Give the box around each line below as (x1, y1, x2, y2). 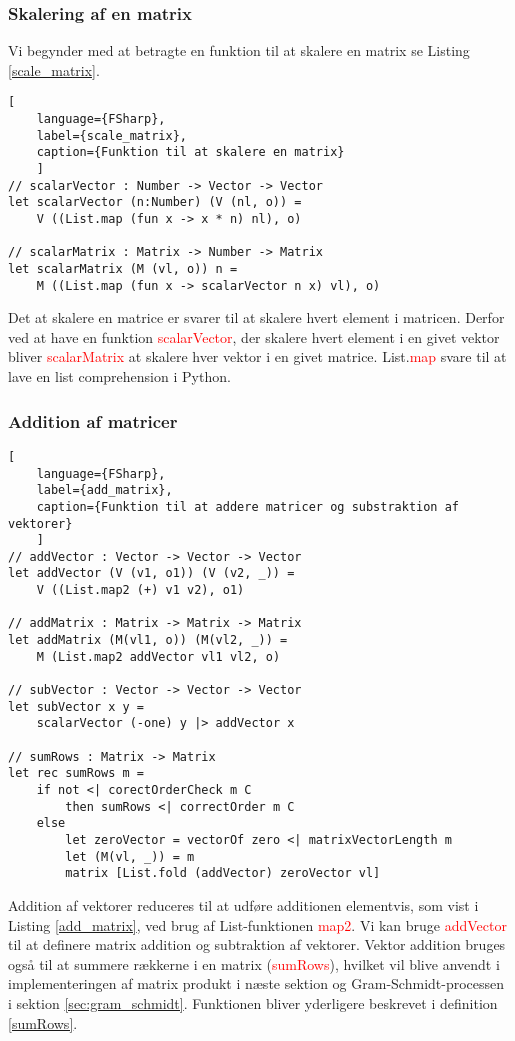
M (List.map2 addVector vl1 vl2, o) (36, 649, 281, 664)
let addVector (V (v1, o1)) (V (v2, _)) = (8, 566, 295, 581)
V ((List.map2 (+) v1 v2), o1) (36, 583, 245, 598)
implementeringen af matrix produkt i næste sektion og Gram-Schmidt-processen (8, 973, 505, 994)
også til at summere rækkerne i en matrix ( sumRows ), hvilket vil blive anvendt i (8, 953, 500, 974)
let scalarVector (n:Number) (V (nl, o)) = (8, 195, 302, 210)
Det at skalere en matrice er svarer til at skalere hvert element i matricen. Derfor (8, 307, 505, 328)
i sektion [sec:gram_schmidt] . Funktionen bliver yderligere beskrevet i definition (8, 992, 498, 1013)
